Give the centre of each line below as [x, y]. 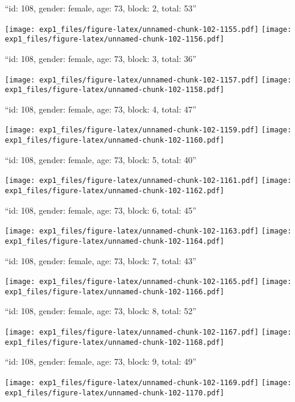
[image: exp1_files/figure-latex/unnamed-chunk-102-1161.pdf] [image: [148, 181]
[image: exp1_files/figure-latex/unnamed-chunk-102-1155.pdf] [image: [148, 29]
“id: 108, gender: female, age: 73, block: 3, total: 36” [101, 58]
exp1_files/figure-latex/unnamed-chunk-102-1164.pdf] [115, 241]
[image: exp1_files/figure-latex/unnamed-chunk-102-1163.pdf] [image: [148, 231]
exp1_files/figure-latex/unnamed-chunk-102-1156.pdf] [115, 39]
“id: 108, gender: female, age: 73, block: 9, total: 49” [101, 361]
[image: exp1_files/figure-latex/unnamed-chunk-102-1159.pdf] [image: [148, 130]
